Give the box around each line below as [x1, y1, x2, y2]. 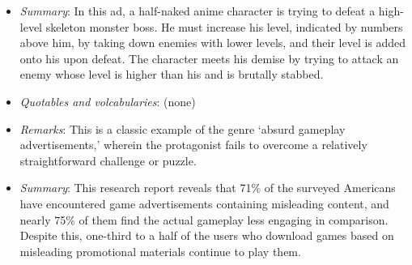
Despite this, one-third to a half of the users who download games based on [19, 227, 394, 244]
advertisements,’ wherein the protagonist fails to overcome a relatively [19, 136, 367, 153]
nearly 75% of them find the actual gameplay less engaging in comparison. [19, 211, 389, 228]
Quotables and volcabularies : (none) [19, 92, 196, 109]
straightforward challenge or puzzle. [19, 152, 197, 169]
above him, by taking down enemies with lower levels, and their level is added [19, 34, 406, 51]
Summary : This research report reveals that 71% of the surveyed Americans [19, 179, 396, 196]
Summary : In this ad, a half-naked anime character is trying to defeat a [19, 2, 376, 19]
